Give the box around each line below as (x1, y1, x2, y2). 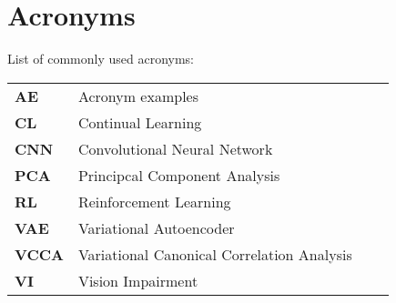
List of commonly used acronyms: (7, 49, 195, 68)
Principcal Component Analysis (77, 164, 280, 186)
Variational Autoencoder (77, 217, 235, 238)
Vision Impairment (77, 269, 198, 291)
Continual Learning (77, 111, 202, 133)
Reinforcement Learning (77, 190, 231, 212)
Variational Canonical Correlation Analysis (77, 243, 352, 265)
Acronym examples (77, 85, 199, 106)
